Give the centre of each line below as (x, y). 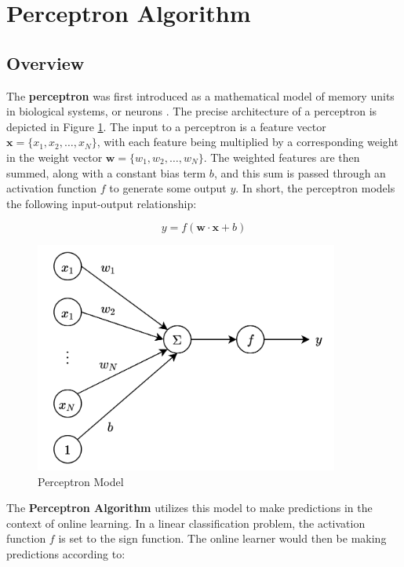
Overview (45, 62)
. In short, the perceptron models (315, 188)
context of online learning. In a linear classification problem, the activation (186, 523)
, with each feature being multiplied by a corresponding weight (247, 142)
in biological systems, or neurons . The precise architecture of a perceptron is (192, 111)
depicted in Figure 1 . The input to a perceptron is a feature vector (166, 126)
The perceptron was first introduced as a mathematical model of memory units (200, 95)
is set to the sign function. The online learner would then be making (222, 538)
